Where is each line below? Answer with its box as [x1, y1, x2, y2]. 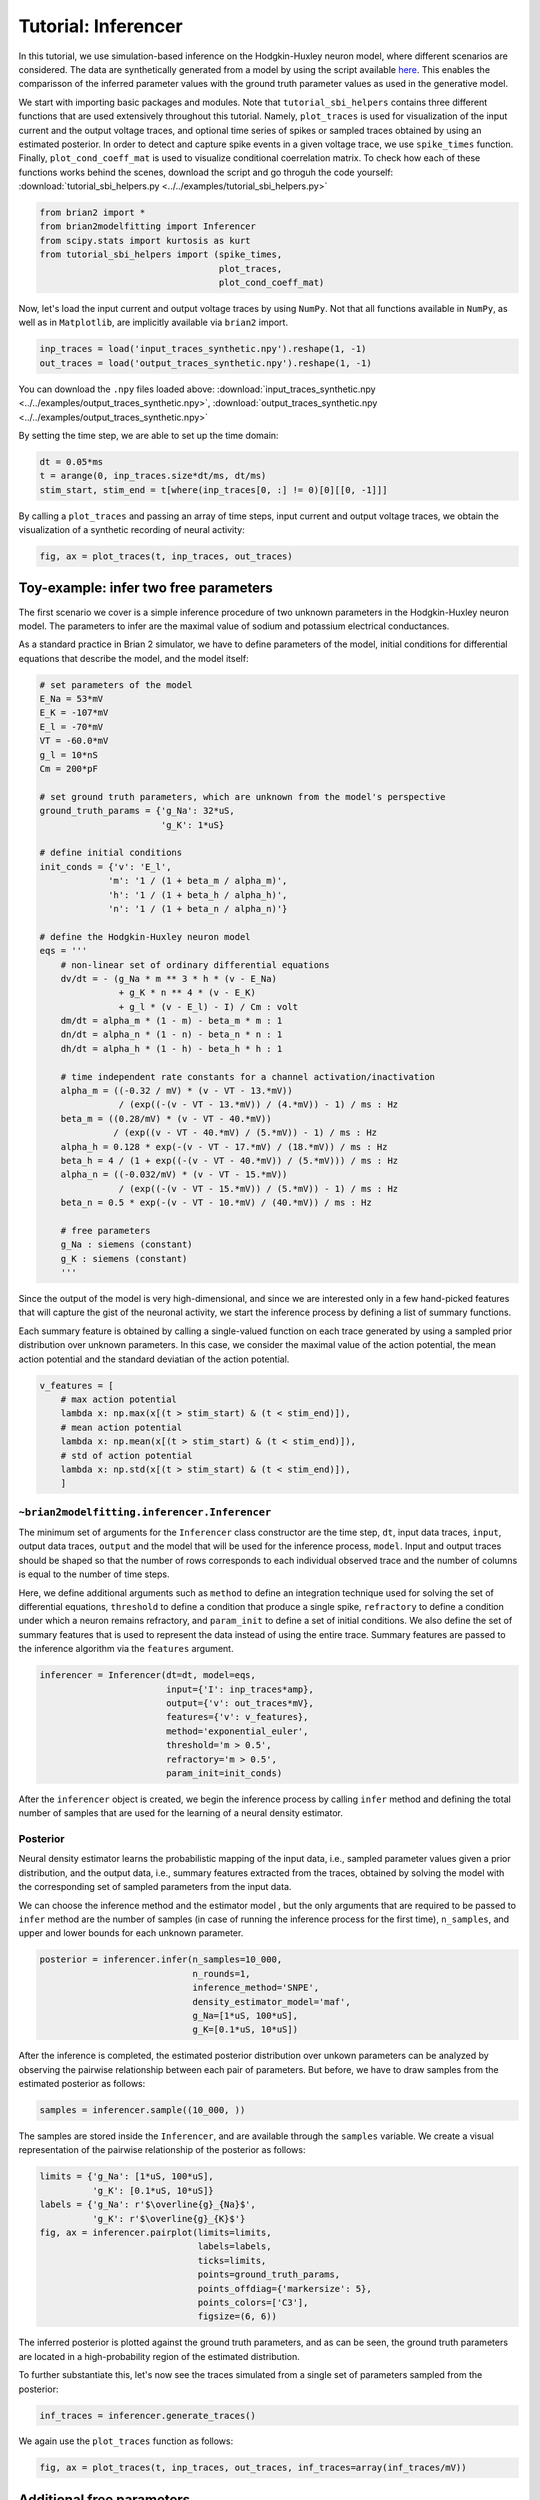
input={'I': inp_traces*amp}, [165, 1683, 314, 1695]
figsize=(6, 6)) [197, 2311, 277, 2322]
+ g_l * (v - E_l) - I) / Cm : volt [118, 1001, 299, 1012]
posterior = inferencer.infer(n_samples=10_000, [39, 1954, 283, 1965]
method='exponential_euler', [165, 1725, 309, 1737]
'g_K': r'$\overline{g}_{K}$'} [91, 2213, 246, 2224]
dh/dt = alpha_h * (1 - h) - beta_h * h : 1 [60, 1043, 283, 1054]
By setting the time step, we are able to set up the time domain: [18, 429, 279, 441]
